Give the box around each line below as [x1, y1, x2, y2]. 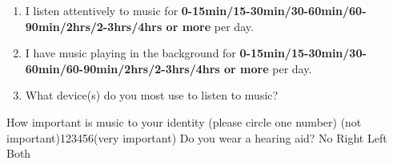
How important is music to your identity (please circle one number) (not [6, 113, 362, 130]
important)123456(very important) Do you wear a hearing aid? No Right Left [6, 129, 387, 146]
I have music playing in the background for [25, 45, 236, 61]
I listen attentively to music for [25, 2, 178, 18]
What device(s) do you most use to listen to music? [25, 87, 279, 103]
